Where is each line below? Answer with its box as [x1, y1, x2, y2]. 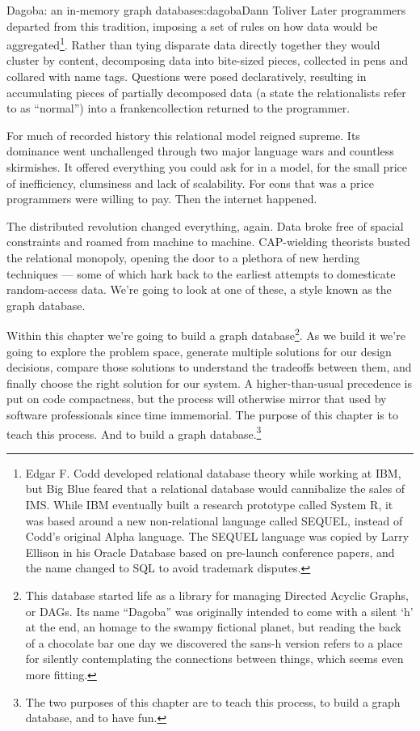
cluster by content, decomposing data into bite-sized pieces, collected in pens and [6, 52, 408, 69]
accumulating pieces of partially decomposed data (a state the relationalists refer [6, 83, 406, 100]
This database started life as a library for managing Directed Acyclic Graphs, [25, 586, 409, 603]
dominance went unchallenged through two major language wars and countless [6, 142, 394, 159]
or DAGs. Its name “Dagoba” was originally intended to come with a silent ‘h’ [25, 602, 414, 619]
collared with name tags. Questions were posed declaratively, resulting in [6, 68, 367, 85]
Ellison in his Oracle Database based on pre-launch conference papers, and [25, 543, 395, 560]
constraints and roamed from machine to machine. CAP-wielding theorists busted [6, 233, 410, 250]
